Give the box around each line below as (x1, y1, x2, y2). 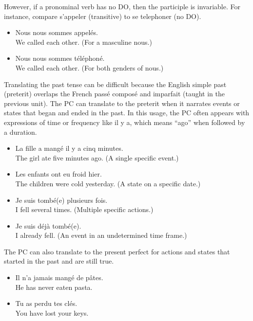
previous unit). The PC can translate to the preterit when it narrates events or (4, 98, 240, 108)
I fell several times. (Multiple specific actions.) (15, 204, 154, 214)
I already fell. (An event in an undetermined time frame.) (15, 230, 187, 240)
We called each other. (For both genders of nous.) (15, 62, 164, 72)
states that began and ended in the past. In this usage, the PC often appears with (4, 107, 250, 118)
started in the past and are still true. (4, 256, 114, 266)
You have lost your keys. (15, 307, 89, 318)
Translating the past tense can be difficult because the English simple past (4, 79, 227, 89)
